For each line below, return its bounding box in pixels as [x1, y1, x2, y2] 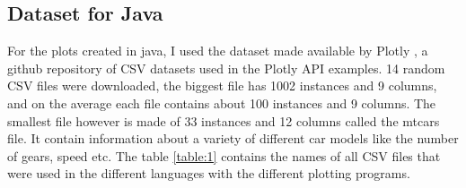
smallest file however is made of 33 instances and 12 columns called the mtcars [7, 111, 440, 130]
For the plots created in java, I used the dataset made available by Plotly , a [7, 41, 428, 60]
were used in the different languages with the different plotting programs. [7, 164, 410, 183]
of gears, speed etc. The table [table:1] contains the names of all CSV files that [7, 146, 441, 165]
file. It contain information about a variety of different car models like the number [7, 129, 459, 148]
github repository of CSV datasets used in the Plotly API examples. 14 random [7, 58, 445, 77]
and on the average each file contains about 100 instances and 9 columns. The [7, 93, 436, 112]
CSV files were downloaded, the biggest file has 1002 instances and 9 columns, [7, 76, 437, 95]
